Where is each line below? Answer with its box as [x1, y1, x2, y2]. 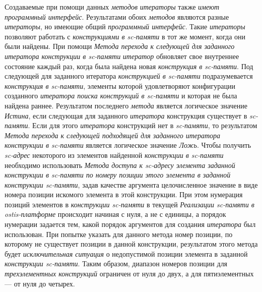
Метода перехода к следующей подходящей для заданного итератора [5, 130, 221, 140]
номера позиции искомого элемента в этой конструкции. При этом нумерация [5, 189, 243, 200]
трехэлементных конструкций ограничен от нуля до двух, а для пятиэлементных [5, 268, 254, 279]
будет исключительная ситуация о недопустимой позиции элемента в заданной [5, 248, 248, 259]
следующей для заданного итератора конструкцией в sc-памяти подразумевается [5, 71, 253, 81]
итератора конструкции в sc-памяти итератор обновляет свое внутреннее [5, 50, 239, 61]
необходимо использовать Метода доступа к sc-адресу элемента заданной [5, 159, 235, 170]
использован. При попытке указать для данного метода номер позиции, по [5, 228, 233, 239]
